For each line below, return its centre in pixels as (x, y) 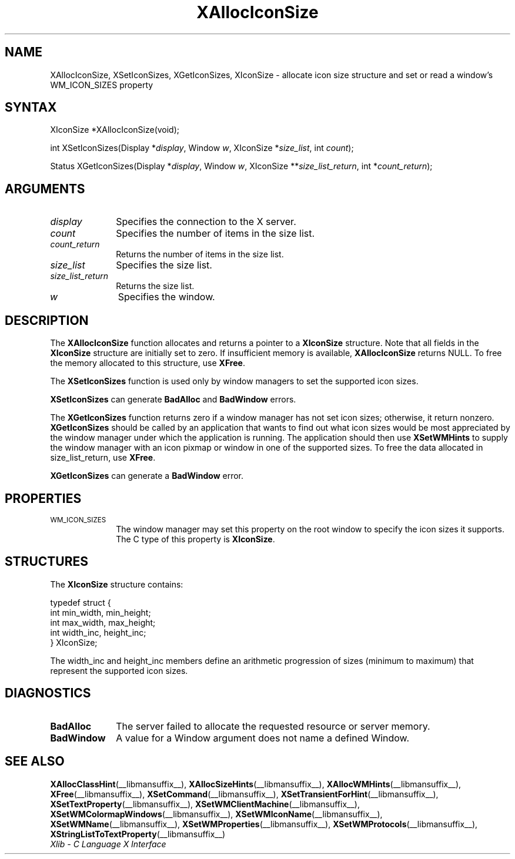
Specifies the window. (166, 297)
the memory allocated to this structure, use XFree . (148, 363)
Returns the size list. (155, 286)
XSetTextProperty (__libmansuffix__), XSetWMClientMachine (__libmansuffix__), (205, 804)
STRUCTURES (46, 562)
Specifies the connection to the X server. (206, 222)
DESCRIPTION (47, 320)
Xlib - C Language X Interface (108, 844)
